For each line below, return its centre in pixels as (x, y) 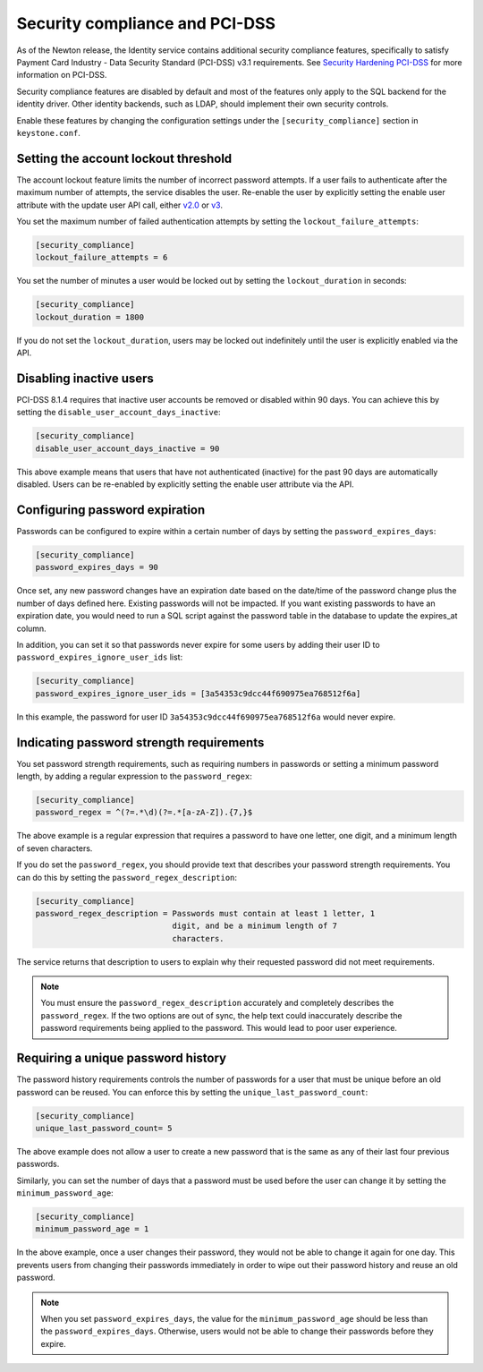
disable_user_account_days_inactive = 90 (127, 448)
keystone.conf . (48, 132)
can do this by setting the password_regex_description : (127, 877)
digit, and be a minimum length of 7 (255, 926)
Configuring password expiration (111, 510)
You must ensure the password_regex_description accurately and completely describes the (217, 1003)
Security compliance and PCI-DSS (146, 23)
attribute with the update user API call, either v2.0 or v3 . (120, 205)
